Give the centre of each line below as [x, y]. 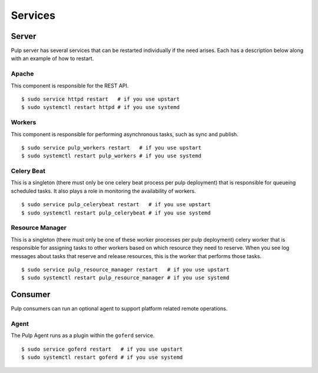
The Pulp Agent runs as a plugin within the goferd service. [83, 335]
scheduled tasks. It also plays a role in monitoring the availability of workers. [104, 191]
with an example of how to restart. [52, 58]
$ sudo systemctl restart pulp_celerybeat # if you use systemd [116, 213]
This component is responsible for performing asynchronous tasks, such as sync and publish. [125, 134]
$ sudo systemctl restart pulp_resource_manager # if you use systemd [125, 278]
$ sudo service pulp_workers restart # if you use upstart [111, 148]
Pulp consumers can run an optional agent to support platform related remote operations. [119, 309]
